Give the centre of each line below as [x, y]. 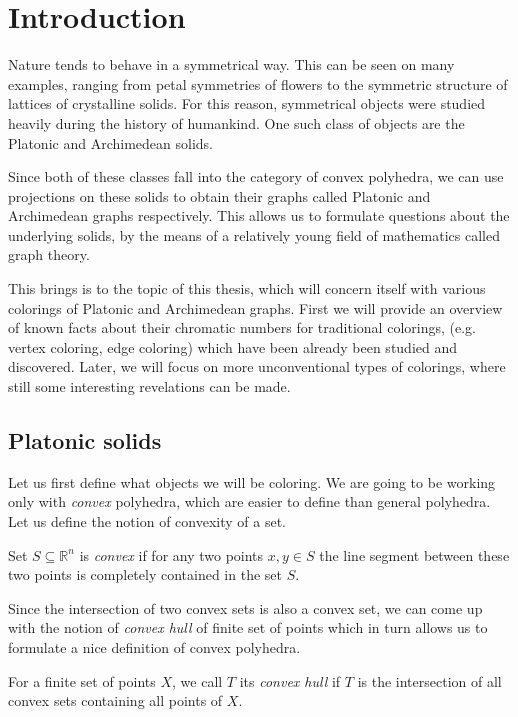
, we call [197, 680]
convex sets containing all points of [115, 700]
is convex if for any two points [171, 554]
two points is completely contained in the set [145, 574]
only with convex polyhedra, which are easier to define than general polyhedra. [249, 501]
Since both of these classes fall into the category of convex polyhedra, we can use [256, 176]
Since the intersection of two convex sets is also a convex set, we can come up [245, 607]
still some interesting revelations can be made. [149, 386]
